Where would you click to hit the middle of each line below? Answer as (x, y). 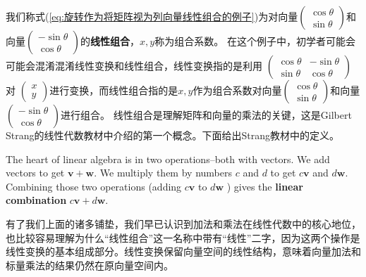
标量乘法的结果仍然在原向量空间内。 (90, 265)
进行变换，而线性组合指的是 (114, 90)
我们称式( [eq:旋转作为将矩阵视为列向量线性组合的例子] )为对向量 (152, 16)
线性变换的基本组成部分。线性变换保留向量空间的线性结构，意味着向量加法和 (183, 251)
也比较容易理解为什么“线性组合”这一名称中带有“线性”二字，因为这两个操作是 (183, 237)
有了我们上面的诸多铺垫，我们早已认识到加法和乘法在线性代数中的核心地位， (183, 223)
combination (36, 200)
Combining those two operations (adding (94, 186)
